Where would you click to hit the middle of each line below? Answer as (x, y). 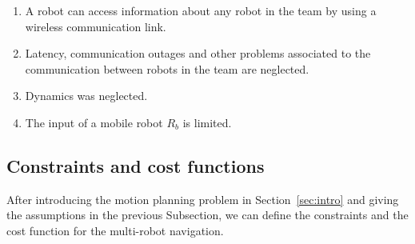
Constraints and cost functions (136, 165)
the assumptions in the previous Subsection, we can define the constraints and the (207, 215)
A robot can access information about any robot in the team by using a (201, 10)
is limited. (207, 122)
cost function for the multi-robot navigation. (115, 230)
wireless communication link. (96, 26)
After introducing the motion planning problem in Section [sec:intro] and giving (203, 199)
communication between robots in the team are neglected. (167, 68)
